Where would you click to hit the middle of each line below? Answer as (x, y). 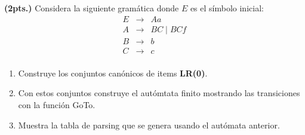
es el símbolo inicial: (227, 8)
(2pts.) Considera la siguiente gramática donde (92, 8)
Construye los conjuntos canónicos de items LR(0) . (113, 73)
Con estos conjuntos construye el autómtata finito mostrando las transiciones (159, 93)
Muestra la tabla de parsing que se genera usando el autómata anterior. (149, 125)
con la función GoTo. (57, 104)
